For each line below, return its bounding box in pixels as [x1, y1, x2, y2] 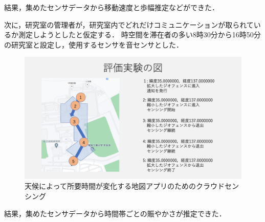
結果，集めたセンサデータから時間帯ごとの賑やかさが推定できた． [4, 208, 226, 218]
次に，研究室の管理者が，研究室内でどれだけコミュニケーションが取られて [4, 19, 254, 30]
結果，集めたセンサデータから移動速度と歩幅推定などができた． [4, 2, 219, 12]
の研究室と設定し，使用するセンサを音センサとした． [4, 39, 183, 50]
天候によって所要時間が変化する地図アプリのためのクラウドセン [25, 181, 239, 191]
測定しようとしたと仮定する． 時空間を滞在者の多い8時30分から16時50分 [18, 29, 261, 40]
